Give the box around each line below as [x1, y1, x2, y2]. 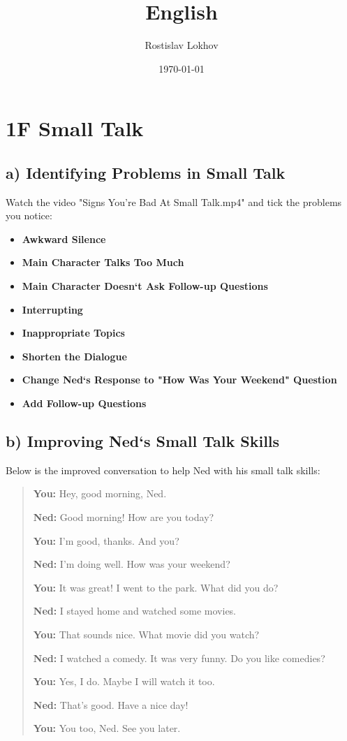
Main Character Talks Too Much [22, 255, 184, 270]
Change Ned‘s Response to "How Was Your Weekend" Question [22, 372, 337, 387]
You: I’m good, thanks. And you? [33, 533, 179, 548]
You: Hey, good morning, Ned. [33, 486, 167, 501]
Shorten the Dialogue [22, 349, 127, 363]
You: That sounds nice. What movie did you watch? [33, 627, 260, 641]
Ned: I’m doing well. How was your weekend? [33, 557, 230, 571]
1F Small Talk [6, 114, 144, 142]
